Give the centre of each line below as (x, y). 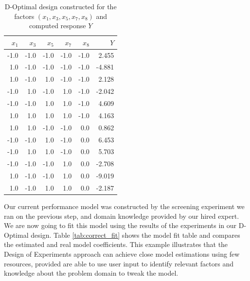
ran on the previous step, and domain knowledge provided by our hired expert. (122, 216)
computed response (58, 26)
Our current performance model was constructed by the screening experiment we (124, 206)
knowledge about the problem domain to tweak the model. (91, 273)
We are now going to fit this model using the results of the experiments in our (120, 225)
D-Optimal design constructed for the (61, 6)
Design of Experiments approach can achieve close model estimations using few (122, 254)
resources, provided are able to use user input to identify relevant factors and (119, 263)
